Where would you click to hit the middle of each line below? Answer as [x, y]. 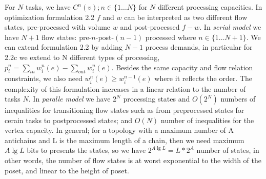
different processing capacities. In [210, 7]
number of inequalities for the [207, 120]
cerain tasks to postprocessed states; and [69, 120]
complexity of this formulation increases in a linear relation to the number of [125, 88]
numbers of [238, 99]
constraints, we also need [44, 78]
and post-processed [150, 27]
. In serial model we [230, 27]
